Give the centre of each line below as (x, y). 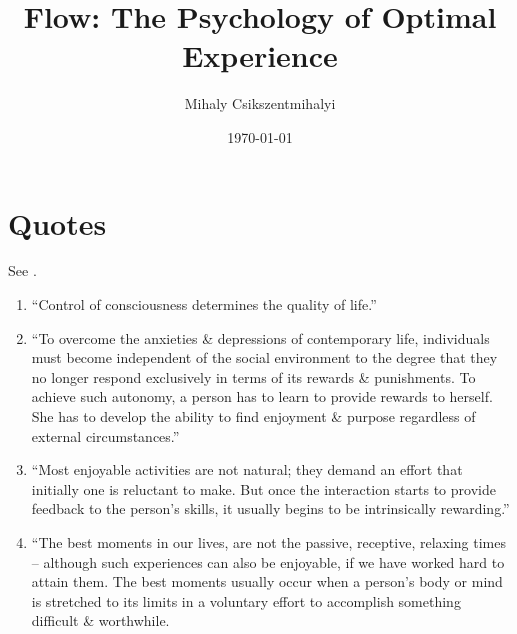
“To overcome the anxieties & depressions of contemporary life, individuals (260, 337)
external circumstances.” (105, 435)
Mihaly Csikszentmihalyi (260, 103)
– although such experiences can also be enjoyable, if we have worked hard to (268, 561)
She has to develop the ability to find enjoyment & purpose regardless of (253, 416)
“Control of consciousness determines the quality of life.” (204, 304)
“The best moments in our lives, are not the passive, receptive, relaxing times (269, 541)
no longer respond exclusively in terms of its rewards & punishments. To (253, 376)
